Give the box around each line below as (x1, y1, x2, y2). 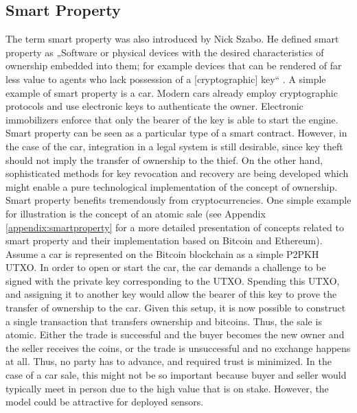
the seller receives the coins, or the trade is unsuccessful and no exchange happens (5, 340, 351, 355)
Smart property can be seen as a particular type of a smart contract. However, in (5, 126, 347, 140)
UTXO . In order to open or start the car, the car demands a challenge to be (5, 260, 326, 274)
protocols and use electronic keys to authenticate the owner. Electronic (5, 99, 303, 113)
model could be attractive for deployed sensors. (5, 394, 204, 409)
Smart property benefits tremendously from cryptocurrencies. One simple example (5, 193, 352, 207)
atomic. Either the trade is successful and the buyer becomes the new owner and (5, 327, 345, 342)
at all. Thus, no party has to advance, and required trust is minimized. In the (5, 354, 332, 368)
